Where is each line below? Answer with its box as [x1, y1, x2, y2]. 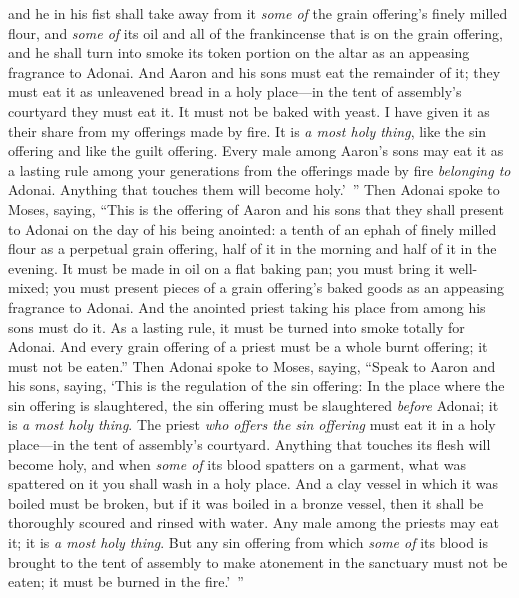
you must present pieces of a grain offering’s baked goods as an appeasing [53, 277, 505, 298]
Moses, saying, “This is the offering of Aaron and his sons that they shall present [8, 198, 504, 219]
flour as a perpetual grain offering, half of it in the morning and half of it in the [8, 238, 497, 259]
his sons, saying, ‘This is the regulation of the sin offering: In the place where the [8, 375, 505, 396]
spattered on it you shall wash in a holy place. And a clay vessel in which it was [8, 473, 499, 494]
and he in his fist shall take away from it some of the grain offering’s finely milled [8, 3, 508, 23]
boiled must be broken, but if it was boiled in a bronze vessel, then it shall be [8, 492, 484, 513]
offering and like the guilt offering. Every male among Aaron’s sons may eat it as [8, 140, 504, 161]
